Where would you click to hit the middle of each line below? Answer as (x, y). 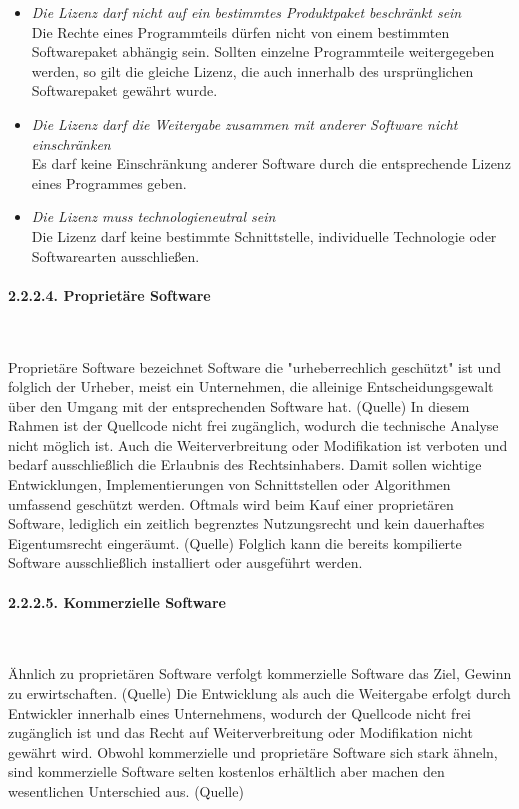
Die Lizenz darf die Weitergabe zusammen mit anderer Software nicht (244, 123)
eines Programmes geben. (109, 182)
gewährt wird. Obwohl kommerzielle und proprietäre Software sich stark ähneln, (253, 751)
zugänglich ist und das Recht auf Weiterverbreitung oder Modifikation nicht (240, 732)
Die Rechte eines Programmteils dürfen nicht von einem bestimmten (240, 31)
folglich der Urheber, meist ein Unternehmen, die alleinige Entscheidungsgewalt (251, 386)
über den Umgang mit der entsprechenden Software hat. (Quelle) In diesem (239, 405)
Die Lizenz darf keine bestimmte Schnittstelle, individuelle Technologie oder (264, 235)
